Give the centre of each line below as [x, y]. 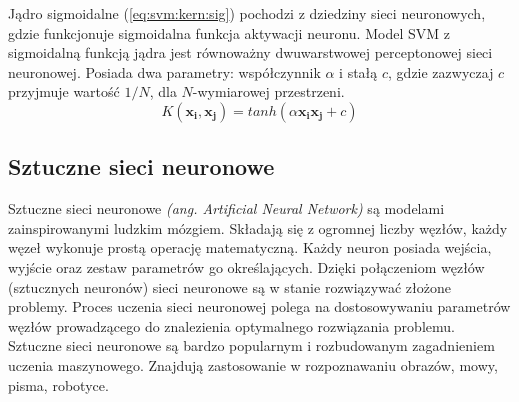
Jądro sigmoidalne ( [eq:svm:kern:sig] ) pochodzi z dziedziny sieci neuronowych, [247, 13]
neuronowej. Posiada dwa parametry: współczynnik [164, 71]
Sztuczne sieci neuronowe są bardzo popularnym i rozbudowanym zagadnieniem [251, 345]
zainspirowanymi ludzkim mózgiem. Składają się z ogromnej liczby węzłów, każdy [258, 227]
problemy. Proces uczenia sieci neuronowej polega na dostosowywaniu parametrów [259, 306]
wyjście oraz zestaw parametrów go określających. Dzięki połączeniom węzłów [246, 266]
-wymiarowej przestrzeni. [268, 91]
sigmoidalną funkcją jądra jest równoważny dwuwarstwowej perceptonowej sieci [250, 52]
